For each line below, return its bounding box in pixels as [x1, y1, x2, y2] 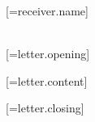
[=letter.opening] [6, 45, 90, 62]
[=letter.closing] [6, 99, 84, 116]
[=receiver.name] [6, 2, 89, 19]
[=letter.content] [6, 72, 88, 89]
